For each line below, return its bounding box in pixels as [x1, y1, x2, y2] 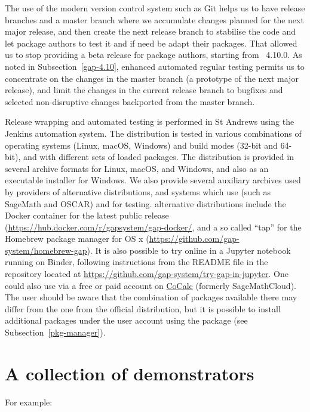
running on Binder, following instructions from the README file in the [5, 256, 268, 268]
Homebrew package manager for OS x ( [5, 232, 149, 245]
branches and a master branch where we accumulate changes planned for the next [5, 13, 304, 26]
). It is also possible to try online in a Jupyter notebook [87, 244, 291, 256]
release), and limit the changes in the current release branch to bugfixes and [5, 84, 283, 96]
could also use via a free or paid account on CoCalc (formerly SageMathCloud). [5, 279, 296, 291]
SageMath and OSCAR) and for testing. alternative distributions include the [5, 197, 286, 210]
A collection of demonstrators [5, 361, 254, 385]
